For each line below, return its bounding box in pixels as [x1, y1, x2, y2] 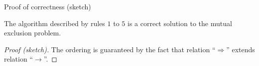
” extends [226, 44, 255, 54]
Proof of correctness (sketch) [4, 1, 91, 11]
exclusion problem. [4, 28, 61, 38]
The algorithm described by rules [4, 18, 105, 28]
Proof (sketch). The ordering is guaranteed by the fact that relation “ [4, 44, 216, 54]
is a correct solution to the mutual [128, 18, 232, 28]
